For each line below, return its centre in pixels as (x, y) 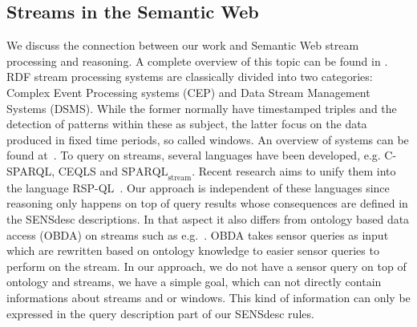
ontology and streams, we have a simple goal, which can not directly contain (194, 282)
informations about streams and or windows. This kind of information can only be (208, 297)
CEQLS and (88, 170)
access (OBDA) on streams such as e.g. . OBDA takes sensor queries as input (198, 234)
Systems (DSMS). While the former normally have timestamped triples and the (202, 108)
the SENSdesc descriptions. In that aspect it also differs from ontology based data (208, 218)
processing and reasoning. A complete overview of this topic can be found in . (197, 61)
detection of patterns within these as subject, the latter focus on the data (187, 124)
